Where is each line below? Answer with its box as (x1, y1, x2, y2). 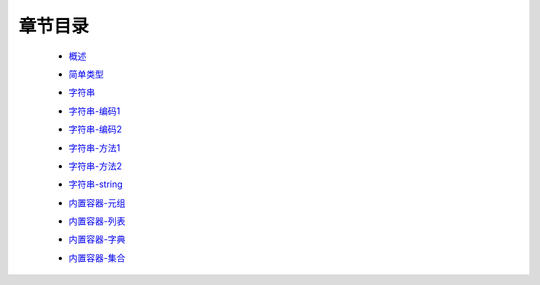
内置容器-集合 (68, 251, 126, 264)
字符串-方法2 (68, 160, 122, 172)
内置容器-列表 (68, 215, 126, 227)
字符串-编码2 (68, 123, 122, 135)
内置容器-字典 (68, 233, 126, 245)
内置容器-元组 (68, 196, 126, 209)
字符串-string (68, 178, 124, 190)
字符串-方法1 (68, 141, 121, 154)
